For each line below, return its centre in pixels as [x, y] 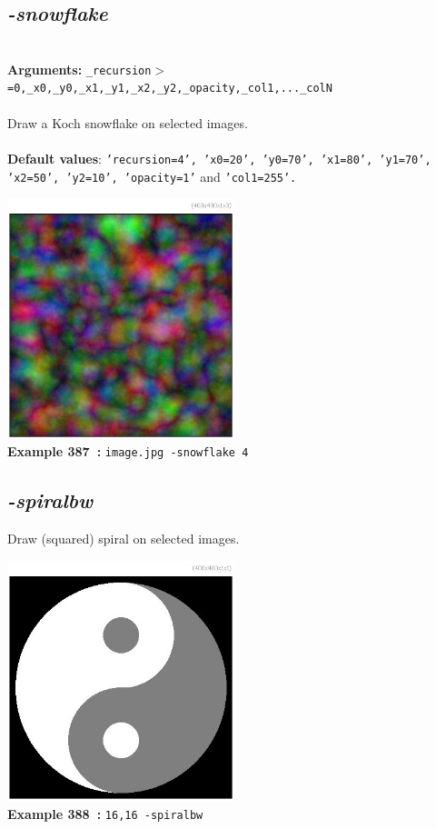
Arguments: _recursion [79, 69]
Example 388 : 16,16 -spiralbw [105, 813]
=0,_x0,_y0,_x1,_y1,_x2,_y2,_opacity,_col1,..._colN [170, 89]
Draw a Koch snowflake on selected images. [128, 122]
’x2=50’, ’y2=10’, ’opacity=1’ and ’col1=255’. [152, 176]
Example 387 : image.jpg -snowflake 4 [128, 451]
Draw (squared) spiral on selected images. [124, 539]
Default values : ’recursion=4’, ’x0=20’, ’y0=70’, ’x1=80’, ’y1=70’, [219, 158]
